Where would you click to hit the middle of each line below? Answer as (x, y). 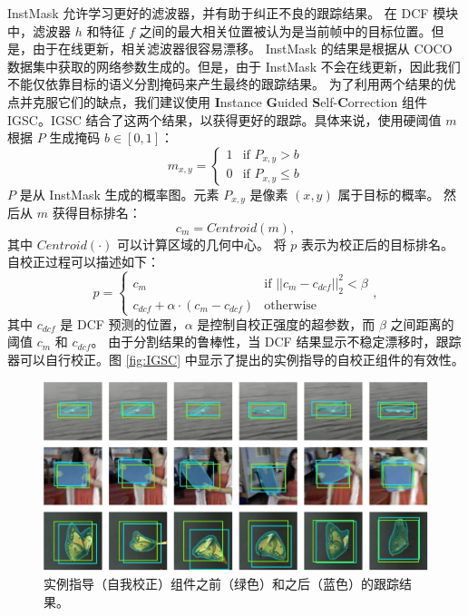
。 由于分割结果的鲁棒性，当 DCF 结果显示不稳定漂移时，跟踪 (276, 342)
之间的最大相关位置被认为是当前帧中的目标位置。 (285, 30)
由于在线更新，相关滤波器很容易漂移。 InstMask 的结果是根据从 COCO (242, 49)
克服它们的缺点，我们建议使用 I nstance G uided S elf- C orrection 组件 (230, 101)
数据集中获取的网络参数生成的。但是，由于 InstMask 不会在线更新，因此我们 (234, 66)
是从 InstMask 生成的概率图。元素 (119, 194)
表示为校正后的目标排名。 (378, 244)
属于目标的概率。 (389, 194)
